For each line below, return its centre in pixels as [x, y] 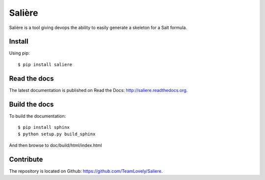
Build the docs [31, 104]
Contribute [26, 159]
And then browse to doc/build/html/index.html [56, 145]
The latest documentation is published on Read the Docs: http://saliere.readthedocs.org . [98, 90]
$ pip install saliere [45, 64]
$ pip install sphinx [44, 127]
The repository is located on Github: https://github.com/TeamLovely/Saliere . [86, 171]
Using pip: [19, 53]
